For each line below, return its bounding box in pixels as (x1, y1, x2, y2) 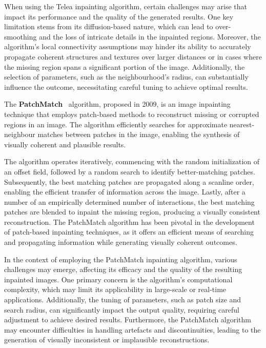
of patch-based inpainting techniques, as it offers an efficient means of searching (4, 226, 254, 237)
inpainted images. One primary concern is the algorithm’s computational (4, 274, 233, 284)
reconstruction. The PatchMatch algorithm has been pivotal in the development (4, 216, 255, 227)
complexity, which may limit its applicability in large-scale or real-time (4, 284, 227, 295)
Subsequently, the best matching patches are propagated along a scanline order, (4, 176, 254, 187)
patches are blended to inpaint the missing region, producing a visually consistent (4, 206, 260, 217)
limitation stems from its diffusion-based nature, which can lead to (4, 21, 213, 32)
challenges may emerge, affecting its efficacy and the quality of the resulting (4, 264, 242, 275)
